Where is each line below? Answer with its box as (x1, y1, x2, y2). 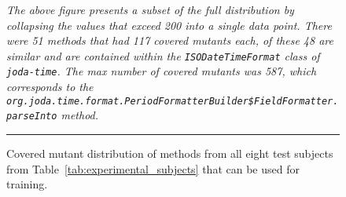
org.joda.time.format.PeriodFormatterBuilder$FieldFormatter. (6, 95, 339, 107)
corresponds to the (6, 78, 94, 95)
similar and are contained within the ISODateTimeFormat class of (6, 47, 320, 64)
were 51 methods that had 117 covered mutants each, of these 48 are (6, 32, 333, 49)
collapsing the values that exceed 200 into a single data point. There (6, 16, 332, 33)
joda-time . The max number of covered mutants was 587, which (6, 63, 317, 79)
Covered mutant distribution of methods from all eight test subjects (6, 145, 333, 161)
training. (6, 176, 48, 192)
